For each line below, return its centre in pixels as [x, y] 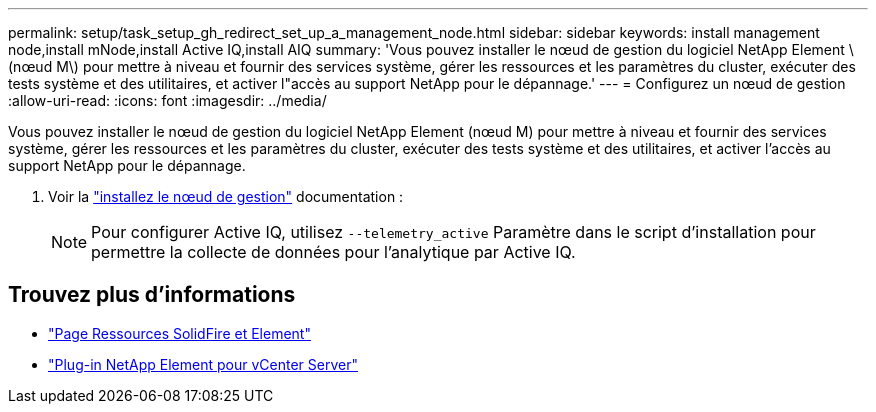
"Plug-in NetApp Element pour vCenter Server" [203, 364]
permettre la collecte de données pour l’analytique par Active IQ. [333, 252]
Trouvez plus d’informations [152, 295]
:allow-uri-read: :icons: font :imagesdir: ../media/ [167, 100]
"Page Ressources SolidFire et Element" [179, 333]
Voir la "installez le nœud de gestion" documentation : [226, 196]
